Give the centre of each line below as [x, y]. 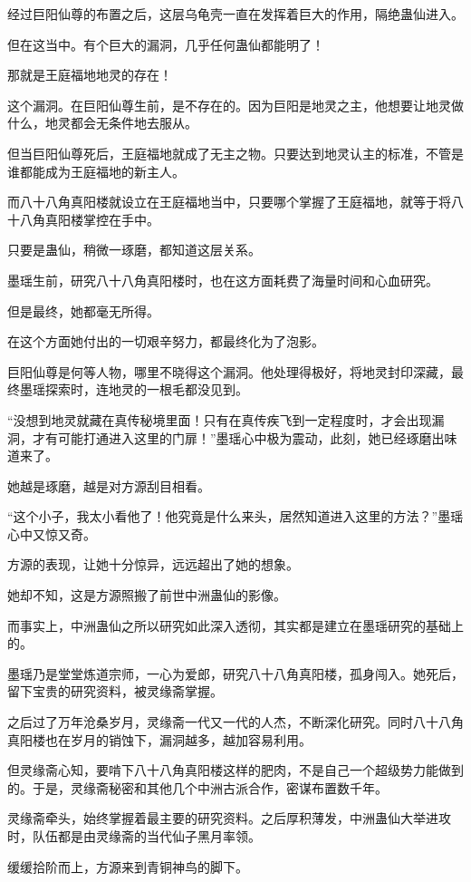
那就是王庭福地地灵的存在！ [90, 75]
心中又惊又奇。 [52, 533]
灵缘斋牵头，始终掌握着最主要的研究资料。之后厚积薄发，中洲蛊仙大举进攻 [229, 818]
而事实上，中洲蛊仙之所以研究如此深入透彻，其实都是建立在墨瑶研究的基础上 [235, 625]
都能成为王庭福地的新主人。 [102, 171]
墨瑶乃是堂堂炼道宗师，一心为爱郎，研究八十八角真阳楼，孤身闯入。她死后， [235, 673]
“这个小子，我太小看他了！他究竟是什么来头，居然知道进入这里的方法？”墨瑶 [235, 516]
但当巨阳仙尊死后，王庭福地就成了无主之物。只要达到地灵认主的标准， [216, 153]
